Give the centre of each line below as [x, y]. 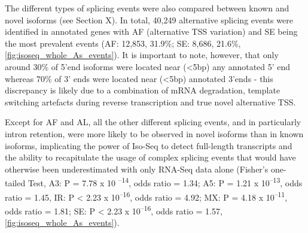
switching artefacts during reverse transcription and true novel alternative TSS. [150, 102]
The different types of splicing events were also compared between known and [147, 8]
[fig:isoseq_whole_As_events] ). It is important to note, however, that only [142, 55]
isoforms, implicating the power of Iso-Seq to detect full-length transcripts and [149, 145]
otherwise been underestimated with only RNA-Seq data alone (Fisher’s [137, 169]
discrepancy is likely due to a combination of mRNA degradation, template [143, 90]
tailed [15, 182]
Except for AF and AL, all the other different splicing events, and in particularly [153, 122]
